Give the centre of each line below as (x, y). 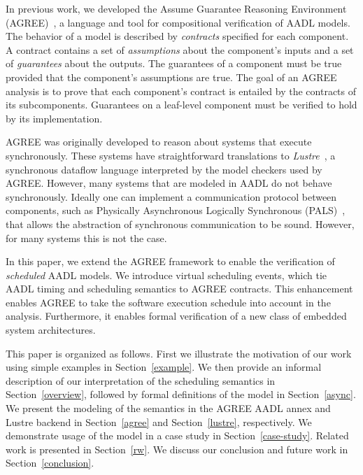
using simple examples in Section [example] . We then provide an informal (164, 367)
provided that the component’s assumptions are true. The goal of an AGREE (171, 77)
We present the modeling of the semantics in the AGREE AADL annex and (168, 408)
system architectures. (51, 330)
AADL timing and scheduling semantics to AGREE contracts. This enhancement (179, 289)
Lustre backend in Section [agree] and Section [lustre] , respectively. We (159, 421)
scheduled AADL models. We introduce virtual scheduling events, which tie (166, 275)
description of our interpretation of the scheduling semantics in (141, 380)
